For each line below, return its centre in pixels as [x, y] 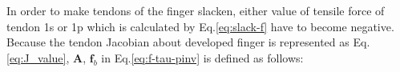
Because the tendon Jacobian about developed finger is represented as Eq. [188, 42]
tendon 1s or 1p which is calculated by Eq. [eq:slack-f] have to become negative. [200, 26]
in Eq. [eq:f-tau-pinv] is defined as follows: [202, 57]
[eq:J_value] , [38, 57]
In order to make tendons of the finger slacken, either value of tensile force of [196, 10]
